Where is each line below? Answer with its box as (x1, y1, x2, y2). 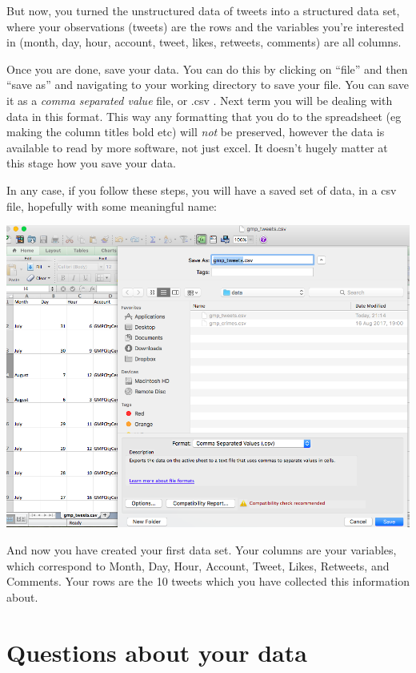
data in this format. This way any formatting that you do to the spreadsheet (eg (6, 107, 402, 124)
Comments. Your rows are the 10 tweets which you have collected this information (6, 573, 410, 590)
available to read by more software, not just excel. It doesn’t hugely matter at (6, 139, 388, 155)
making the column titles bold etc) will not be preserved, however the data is (6, 123, 385, 140)
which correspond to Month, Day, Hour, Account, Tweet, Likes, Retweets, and (6, 557, 390, 574)
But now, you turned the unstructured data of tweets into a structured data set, (6, 2, 400, 18)
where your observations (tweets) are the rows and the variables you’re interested (6, 18, 404, 34)
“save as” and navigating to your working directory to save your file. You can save (6, 76, 409, 93)
